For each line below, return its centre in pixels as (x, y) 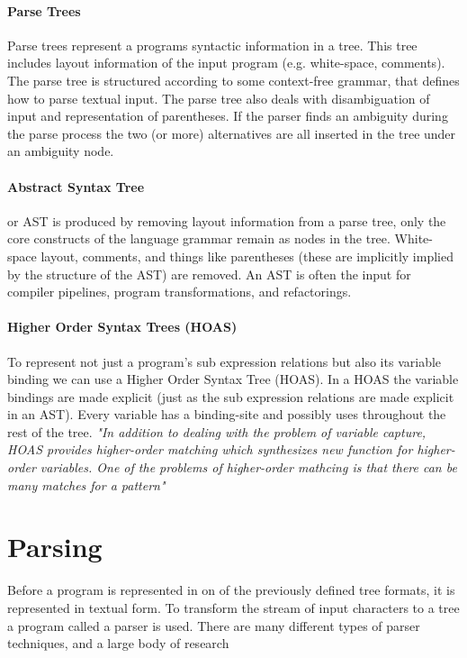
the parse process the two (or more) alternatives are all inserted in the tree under (232, 133)
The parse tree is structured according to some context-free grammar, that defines (233, 80)
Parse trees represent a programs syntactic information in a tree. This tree (212, 45)
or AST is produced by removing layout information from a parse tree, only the (227, 220)
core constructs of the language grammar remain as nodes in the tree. (199, 238)
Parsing (55, 547)
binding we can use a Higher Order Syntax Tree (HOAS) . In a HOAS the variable (233, 379)
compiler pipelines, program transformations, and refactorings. (180, 292)
